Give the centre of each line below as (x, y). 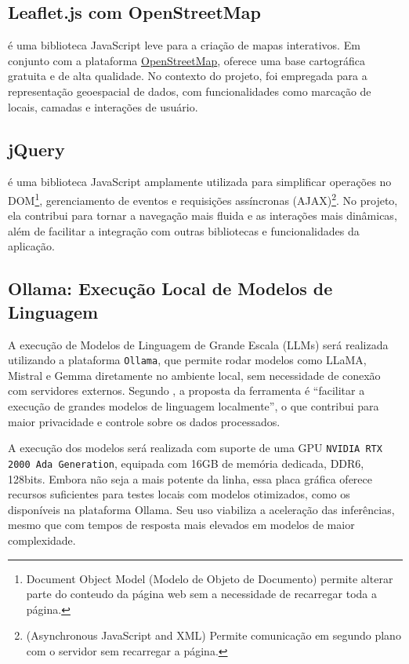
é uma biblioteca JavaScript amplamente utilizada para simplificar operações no (200, 182)
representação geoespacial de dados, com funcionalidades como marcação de (190, 91)
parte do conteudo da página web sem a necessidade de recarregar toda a (202, 594)
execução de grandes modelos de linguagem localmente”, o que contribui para (194, 406)
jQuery (36, 149)
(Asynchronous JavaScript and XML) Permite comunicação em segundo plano (214, 635)
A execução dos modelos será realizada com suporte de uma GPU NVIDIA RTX (195, 448)
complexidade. (42, 540)
